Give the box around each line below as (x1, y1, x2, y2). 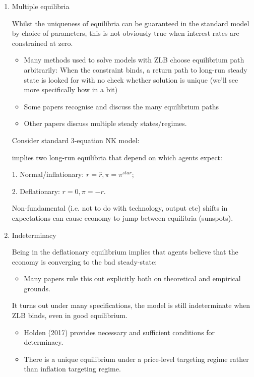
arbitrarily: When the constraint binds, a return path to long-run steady (24, 64, 247, 75)
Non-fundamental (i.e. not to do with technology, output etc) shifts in (12, 203, 228, 213)
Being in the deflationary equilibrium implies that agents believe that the (12, 246, 238, 257)
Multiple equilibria (12, 1, 70, 11)
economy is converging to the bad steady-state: (12, 256, 157, 267)
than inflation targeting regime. (24, 363, 121, 374)
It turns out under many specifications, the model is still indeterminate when (12, 300, 250, 310)
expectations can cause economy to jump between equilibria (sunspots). (12, 212, 233, 223)
